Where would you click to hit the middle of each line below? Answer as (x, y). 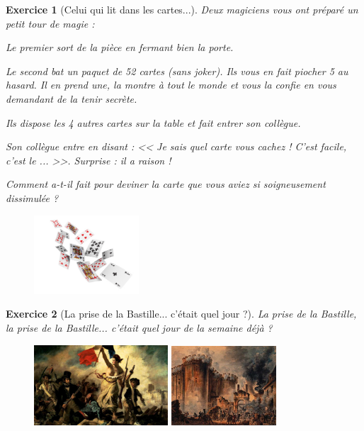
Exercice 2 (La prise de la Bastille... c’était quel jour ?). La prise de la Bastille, (181, 314)
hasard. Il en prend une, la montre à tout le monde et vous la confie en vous (171, 85)
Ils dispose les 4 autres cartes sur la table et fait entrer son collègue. (153, 122)
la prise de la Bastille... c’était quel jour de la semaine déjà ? (139, 328)
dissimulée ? (32, 197)
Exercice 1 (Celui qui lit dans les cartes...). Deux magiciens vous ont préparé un (182, 9)
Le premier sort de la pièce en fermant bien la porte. (120, 47)
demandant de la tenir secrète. (72, 98)
